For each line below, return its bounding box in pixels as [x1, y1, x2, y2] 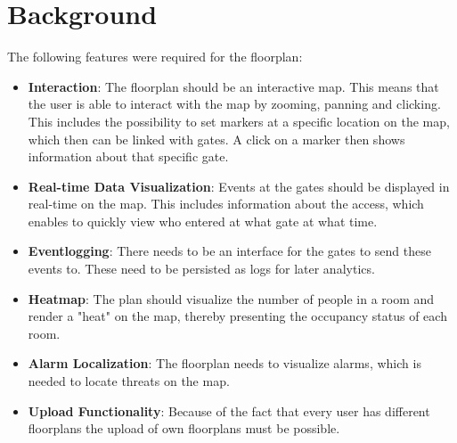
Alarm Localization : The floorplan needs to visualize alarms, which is [28, 354, 421, 373]
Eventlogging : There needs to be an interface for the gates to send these [28, 242, 431, 260]
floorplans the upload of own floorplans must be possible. [28, 419, 340, 438]
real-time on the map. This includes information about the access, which [28, 194, 424, 213]
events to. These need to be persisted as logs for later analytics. [28, 259, 375, 278]
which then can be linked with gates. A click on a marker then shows [28, 129, 405, 148]
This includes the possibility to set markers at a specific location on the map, [28, 111, 450, 130]
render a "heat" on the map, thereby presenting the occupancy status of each [28, 307, 447, 325]
